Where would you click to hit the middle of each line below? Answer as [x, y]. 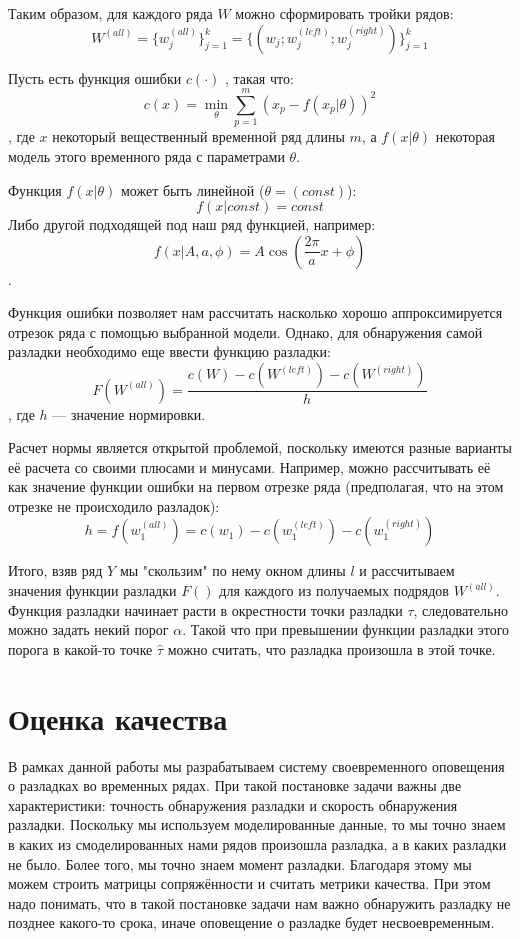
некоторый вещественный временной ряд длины [198, 136]
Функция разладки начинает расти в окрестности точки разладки [205, 609]
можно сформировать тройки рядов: [344, 13]
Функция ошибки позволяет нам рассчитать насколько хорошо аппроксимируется [255, 312]
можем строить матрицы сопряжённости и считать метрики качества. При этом [249, 883]
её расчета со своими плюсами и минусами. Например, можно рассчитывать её [249, 466]
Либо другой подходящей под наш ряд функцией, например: [192, 224]
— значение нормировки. [129, 413]
